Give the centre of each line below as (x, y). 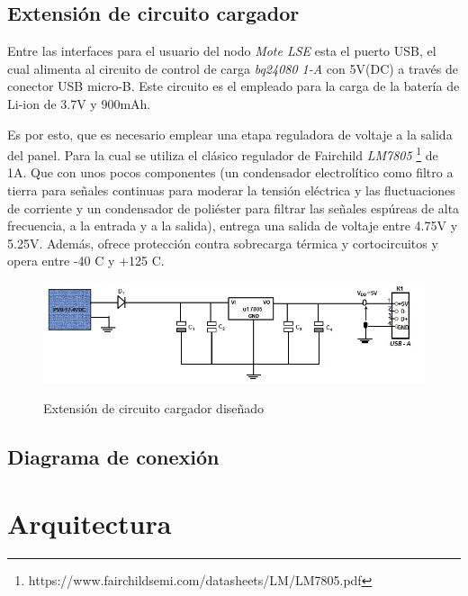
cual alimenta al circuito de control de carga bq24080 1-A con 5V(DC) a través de (233, 68)
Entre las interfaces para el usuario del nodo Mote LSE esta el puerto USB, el (222, 51)
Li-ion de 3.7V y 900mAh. (79, 103)
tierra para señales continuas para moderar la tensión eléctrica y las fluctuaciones (231, 190)
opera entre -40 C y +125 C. (86, 261)
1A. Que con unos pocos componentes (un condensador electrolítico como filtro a (230, 172)
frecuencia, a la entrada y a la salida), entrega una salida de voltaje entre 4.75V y (233, 226)
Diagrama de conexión (113, 457)
